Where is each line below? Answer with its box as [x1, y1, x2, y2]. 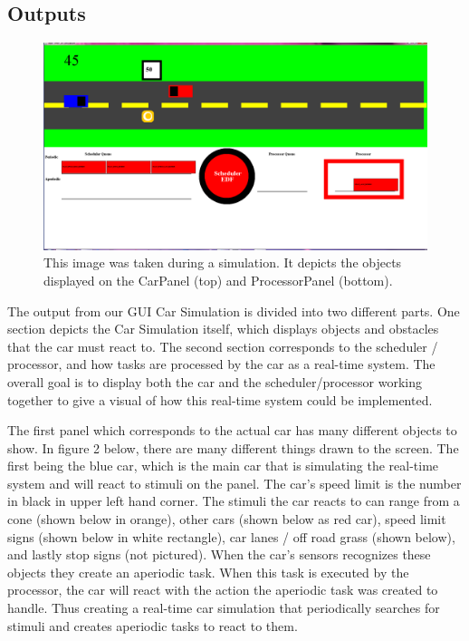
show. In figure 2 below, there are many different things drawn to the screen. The [7, 438, 459, 457]
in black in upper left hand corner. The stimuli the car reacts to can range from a [7, 491, 460, 510]
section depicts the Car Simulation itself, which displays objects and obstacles [7, 319, 439, 338]
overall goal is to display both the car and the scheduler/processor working [7, 372, 422, 391]
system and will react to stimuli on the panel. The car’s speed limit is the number [7, 473, 462, 492]
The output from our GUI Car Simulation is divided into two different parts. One [7, 301, 460, 320]
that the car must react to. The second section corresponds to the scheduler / [7, 336, 438, 355]
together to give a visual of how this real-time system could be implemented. [7, 390, 433, 409]
